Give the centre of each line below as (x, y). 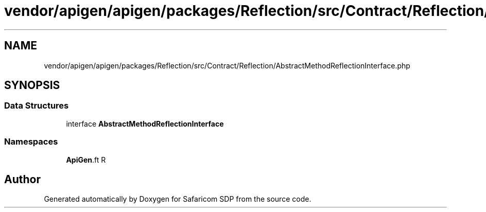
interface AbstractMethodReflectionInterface (145, 123)
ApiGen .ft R (86, 160)
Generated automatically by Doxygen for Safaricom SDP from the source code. (178, 199)
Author (22, 179)
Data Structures (37, 106)
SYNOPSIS (32, 85)
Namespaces (31, 142)
